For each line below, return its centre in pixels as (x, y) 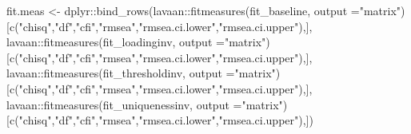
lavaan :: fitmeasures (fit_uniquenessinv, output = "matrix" (145, 104)
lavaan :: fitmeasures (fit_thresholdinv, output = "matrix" (141, 73)
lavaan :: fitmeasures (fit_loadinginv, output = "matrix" (136, 42)
